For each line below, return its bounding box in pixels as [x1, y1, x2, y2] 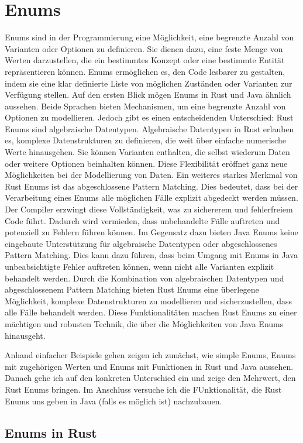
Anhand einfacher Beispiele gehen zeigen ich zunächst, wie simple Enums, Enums [5, 349, 296, 361]
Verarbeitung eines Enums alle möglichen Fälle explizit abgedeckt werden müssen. [5, 191, 298, 204]
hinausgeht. [5, 329, 46, 341]
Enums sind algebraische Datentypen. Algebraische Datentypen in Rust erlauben [5, 122, 294, 135]
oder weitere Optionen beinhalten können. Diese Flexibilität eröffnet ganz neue [5, 157, 288, 169]
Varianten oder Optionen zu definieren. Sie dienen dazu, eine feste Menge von [5, 42, 283, 54]
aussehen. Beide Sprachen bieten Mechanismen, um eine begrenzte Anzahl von [5, 99, 286, 112]
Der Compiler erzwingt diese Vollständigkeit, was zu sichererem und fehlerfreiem [5, 203, 293, 215]
